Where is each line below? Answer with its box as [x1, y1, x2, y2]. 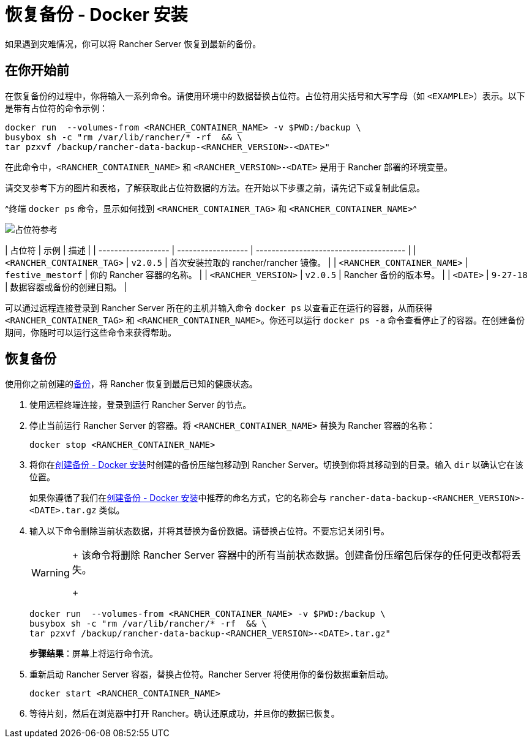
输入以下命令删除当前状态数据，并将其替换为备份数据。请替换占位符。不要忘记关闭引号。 [29, 526, 389, 537]
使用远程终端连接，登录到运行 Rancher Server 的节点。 [29, 399, 252, 410]
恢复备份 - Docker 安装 [5, 4, 188, 25]
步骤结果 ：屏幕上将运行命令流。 [29, 648, 158, 659]
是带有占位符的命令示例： [5, 102, 108, 113]
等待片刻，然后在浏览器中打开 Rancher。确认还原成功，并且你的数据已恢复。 [29, 708, 340, 719]
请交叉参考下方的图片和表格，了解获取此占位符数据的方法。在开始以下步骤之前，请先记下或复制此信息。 [5, 182, 425, 193]
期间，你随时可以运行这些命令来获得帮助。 [5, 326, 176, 338]
